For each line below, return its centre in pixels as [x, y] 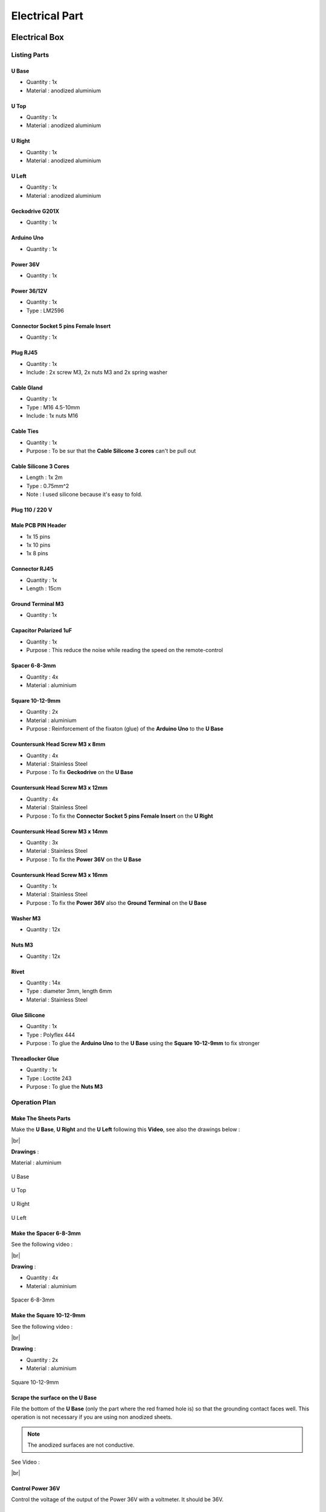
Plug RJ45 [24, 353]
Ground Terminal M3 [38, 604]
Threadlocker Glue [35, 1059]
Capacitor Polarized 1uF [42, 631]
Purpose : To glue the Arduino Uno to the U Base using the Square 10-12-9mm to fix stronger [143, 1043]
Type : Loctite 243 [49, 1078]
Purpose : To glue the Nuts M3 [65, 1087]
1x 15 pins [38, 536]
